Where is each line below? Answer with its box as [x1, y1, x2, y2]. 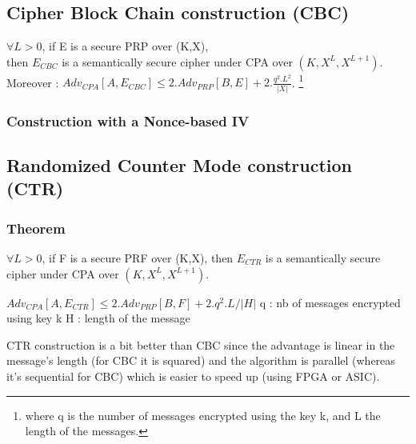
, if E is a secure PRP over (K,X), [42, 38, 209, 54]
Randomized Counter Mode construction [6, 153, 353, 177]
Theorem [6, 218, 66, 238]
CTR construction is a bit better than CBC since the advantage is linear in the [6, 336, 395, 353]
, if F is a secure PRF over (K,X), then [42, 250, 234, 266]
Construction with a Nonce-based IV [6, 110, 250, 130]
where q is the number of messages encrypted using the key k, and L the [25, 406, 381, 423]
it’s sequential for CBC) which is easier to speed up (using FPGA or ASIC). [6, 367, 380, 384]
